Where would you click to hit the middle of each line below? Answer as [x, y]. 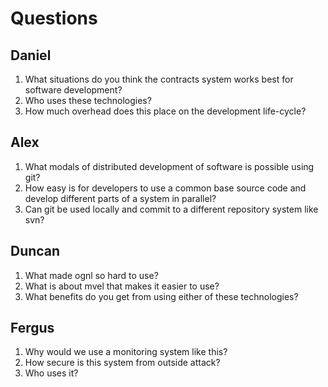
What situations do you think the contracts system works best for [159, 79]
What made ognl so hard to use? [91, 275]
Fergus [32, 328]
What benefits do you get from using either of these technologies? [161, 296]
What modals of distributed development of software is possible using [169, 166]
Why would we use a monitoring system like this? [126, 352]
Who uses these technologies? [88, 100]
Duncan [35, 251]
